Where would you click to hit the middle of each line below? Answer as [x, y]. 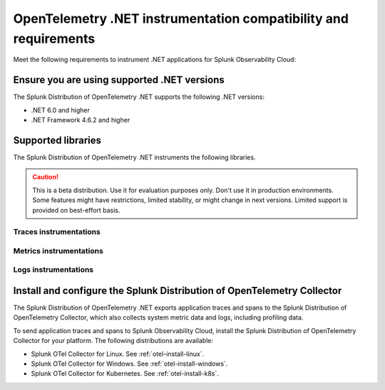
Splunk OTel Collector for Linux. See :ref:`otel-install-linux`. [118, 354]
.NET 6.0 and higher [61, 110]
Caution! [46, 177]
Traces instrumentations [57, 232]
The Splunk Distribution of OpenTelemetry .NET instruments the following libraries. [134, 157]
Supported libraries [57, 140]
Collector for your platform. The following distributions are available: [113, 341]
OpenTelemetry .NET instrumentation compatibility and [181, 19]
